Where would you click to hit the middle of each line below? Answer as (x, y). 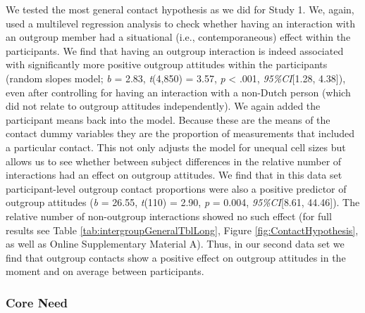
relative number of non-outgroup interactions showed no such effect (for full (169, 216)
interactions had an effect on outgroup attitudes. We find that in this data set (174, 175)
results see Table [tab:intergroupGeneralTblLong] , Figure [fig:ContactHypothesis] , (182, 230)
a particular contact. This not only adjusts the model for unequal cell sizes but (176, 147)
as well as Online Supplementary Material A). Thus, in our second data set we (175, 244)
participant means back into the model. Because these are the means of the (168, 119)
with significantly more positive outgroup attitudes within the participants (167, 64)
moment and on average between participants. (105, 271)
